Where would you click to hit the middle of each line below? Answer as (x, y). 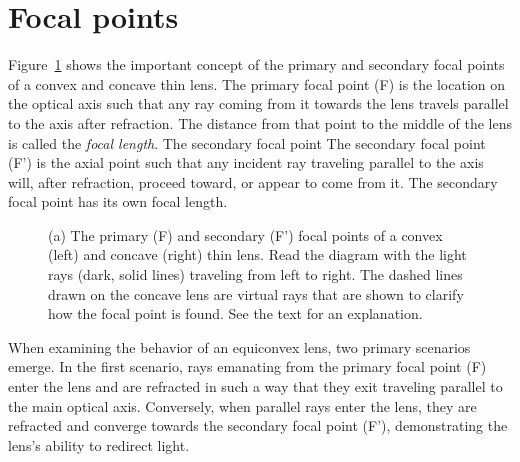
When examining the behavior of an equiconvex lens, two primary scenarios (239, 346)
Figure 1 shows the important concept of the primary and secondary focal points (256, 64)
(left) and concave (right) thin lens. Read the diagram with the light (257, 254)
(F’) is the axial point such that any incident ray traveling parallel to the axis (246, 162)
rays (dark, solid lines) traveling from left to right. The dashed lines (255, 274)
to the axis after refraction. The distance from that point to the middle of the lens (260, 122)
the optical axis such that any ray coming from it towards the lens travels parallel (258, 103)
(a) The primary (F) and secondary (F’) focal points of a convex (245, 234)
